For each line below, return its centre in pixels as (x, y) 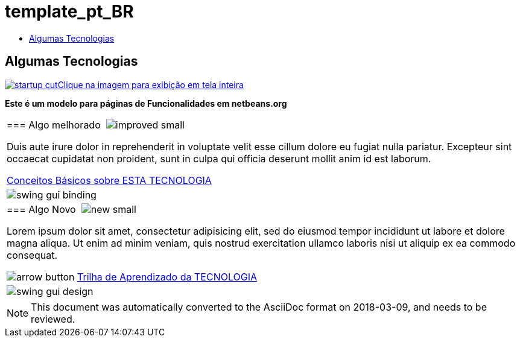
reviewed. (53, 319)
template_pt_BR (69, 11)
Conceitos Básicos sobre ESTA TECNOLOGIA (109, 180)
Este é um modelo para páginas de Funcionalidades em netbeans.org (146, 103)
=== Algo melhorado (54, 125)
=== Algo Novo (41, 209)
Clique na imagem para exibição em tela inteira (151, 84)
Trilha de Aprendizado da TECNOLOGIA (167, 277)
